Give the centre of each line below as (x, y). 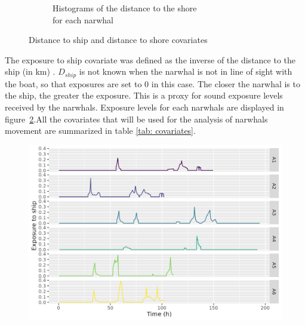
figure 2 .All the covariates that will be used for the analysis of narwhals (136, 119)
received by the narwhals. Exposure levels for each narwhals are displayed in (144, 107)
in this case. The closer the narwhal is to (226, 83)
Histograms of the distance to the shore (125, 8)
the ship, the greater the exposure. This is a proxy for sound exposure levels (144, 95)
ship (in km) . (30, 71)
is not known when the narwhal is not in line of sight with (186, 71)
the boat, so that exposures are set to (73, 83)
